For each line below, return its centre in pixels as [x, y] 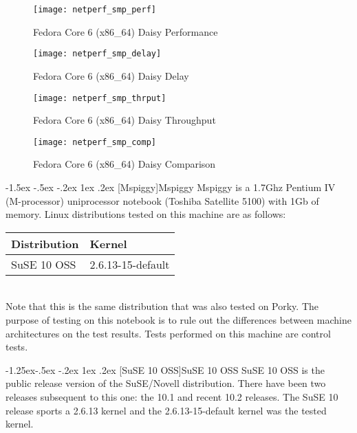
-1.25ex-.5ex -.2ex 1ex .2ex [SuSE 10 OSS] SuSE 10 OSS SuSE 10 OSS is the [165, 369]
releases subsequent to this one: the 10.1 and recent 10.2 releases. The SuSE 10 [172, 396]
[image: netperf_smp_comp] [95, 142]
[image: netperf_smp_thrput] [100, 98]
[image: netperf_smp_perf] [95, 10]
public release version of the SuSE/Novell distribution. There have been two [166, 383]
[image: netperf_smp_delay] [97, 54]
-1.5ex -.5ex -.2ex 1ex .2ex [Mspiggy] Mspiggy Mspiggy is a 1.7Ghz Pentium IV [171, 187]
